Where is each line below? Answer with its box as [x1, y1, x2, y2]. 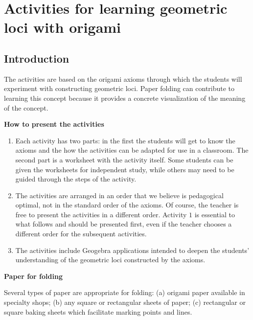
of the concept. [4, 102, 48, 113]
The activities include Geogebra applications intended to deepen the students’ [15, 245, 250, 255]
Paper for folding [4, 271, 63, 281]
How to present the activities [4, 119, 104, 129]
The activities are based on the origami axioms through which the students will [4, 73, 242, 84]
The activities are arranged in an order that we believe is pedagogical [15, 190, 224, 200]
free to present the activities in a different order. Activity [15, 209, 187, 219]
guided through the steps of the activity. [15, 174, 137, 184]
